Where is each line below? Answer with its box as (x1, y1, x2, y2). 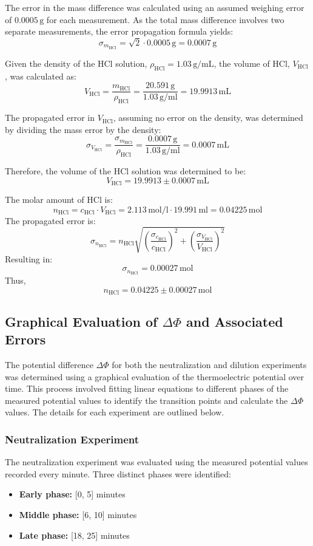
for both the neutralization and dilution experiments (112, 358, 307, 370)
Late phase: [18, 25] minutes (19, 528, 130, 541)
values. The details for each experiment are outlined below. (5, 406, 224, 418)
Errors (5, 330, 46, 349)
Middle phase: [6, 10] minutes (19, 508, 137, 520)
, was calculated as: (5, 69, 76, 82)
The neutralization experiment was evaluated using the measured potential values (5, 456, 308, 468)
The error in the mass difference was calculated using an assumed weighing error (5, 1, 305, 13)
